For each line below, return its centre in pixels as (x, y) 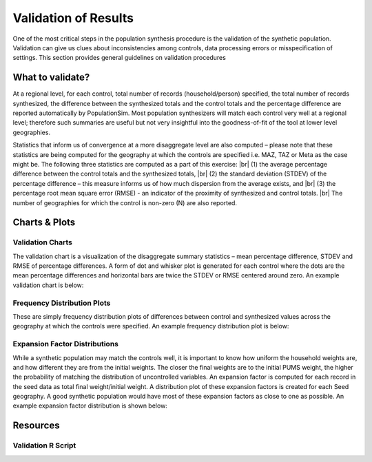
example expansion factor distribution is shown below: (90, 406)
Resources (36, 426)
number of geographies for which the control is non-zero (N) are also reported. (125, 202)
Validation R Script (44, 445)
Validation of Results (73, 18)
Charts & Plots (44, 223)
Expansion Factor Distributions (65, 344)
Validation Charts (42, 242)
